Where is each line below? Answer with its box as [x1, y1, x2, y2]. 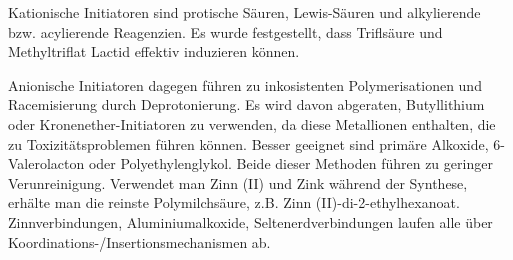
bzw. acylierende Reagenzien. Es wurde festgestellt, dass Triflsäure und [8, 21, 443, 42]
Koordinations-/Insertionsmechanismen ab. [8, 231, 271, 252]
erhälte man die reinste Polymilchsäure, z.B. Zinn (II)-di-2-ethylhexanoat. [8, 192, 460, 213]
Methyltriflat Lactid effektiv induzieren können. [8, 41, 300, 62]
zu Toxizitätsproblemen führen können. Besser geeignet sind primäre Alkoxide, [8, 133, 489, 154]
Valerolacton [8, 153, 85, 174]
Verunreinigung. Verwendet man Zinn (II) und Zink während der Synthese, [8, 172, 468, 193]
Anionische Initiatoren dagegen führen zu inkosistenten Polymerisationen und [8, 74, 482, 95]
